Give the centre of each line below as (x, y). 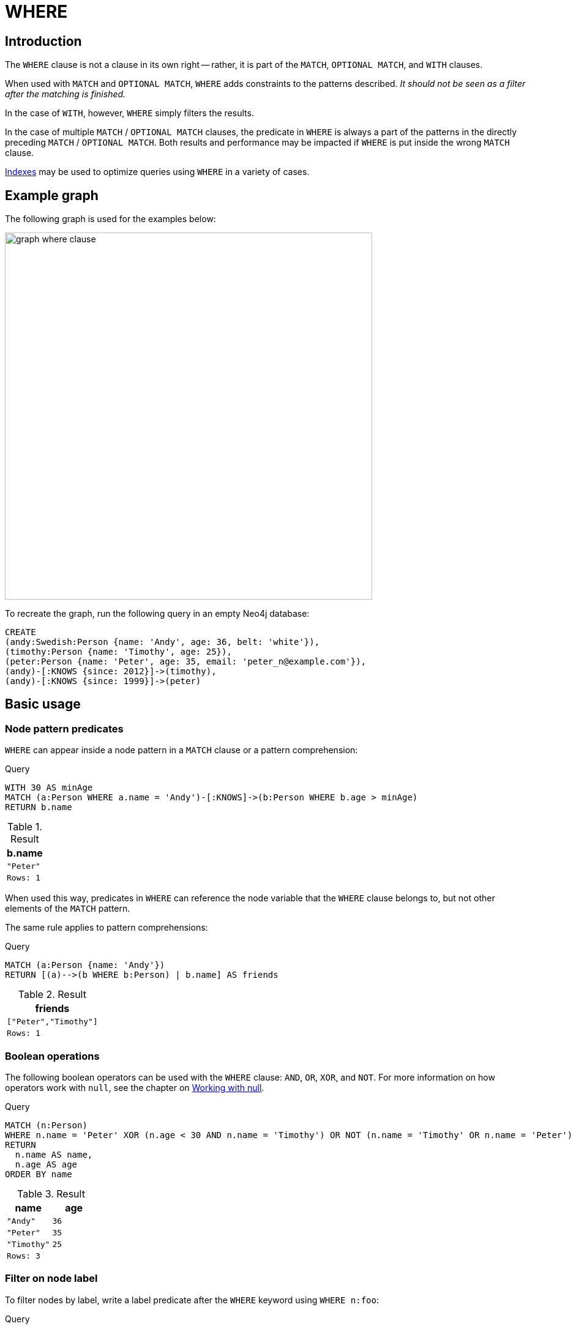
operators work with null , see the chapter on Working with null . (135, 1087)
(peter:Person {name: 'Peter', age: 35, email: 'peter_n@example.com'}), (186, 662)
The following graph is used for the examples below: (110, 219)
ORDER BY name (39, 1174)
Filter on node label (51, 1279)
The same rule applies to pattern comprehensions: (107, 928)
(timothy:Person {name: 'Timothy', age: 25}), (118, 652)
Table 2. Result (52, 995)
